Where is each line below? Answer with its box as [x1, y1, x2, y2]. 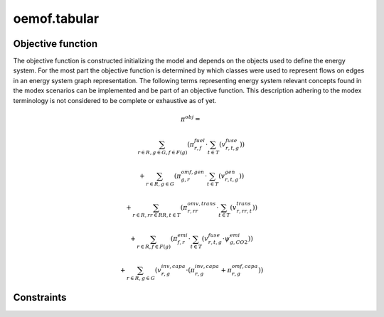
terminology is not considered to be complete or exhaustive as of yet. [13, 96, 217, 104]
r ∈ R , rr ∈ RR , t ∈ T [132, 212, 181, 219]
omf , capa [231, 263, 258, 270]
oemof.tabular [13, 11, 100, 26]
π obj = [180, 114, 201, 123]
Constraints [13, 291, 67, 303]
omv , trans [187, 200, 216, 207]
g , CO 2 [230, 239, 248, 246]
